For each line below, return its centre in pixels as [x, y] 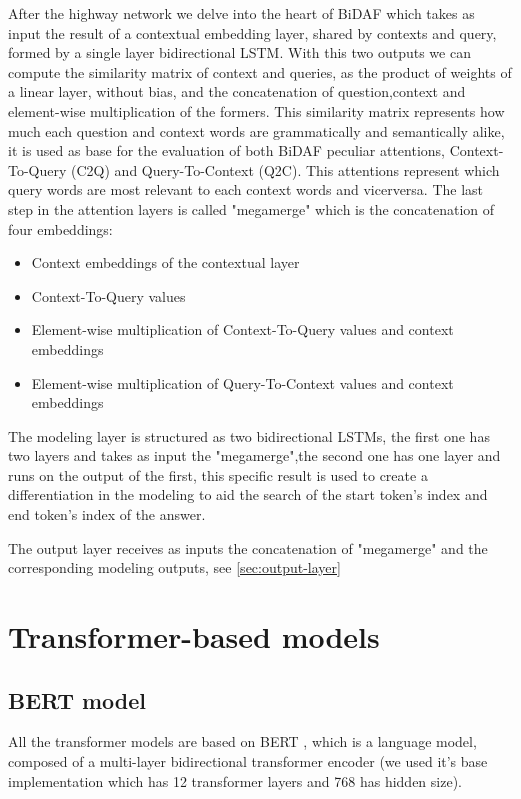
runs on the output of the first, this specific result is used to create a [218, 474]
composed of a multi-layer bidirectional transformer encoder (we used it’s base [248, 761]
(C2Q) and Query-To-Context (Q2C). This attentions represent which [285, 169]
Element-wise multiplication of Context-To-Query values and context [242, 329]
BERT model [77, 699]
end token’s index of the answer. [107, 514]
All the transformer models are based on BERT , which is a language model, [242, 741]
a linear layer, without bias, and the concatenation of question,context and [237, 91]
